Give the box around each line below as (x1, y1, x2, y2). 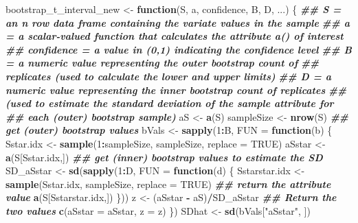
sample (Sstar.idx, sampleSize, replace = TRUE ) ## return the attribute (5, 176, 331, 191)
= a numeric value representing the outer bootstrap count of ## (5, 56, 320, 70)
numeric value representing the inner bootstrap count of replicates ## (5, 82, 347, 97)
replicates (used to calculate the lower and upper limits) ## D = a (5, 69, 332, 83)
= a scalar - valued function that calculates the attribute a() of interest (5, 29, 344, 43)
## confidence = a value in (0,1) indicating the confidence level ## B (5, 42, 352, 56)
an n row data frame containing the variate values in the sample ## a (5, 15, 350, 30)
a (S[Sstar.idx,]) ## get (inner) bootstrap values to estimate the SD (5, 150, 323, 164)
